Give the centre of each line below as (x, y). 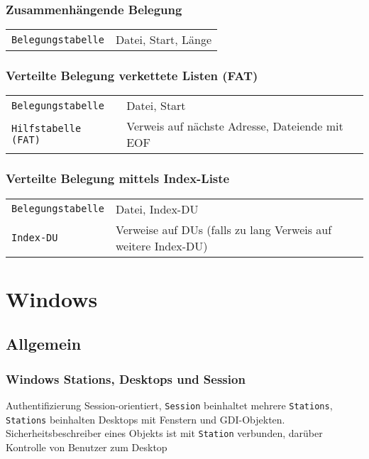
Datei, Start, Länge (164, 40)
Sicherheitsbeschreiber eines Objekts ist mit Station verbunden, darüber (164, 433)
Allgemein (44, 344)
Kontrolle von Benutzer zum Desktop (87, 447)
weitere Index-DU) (161, 245)
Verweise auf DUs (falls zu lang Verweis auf (224, 229)
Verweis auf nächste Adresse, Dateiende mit (235, 126)
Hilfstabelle (46, 129)
